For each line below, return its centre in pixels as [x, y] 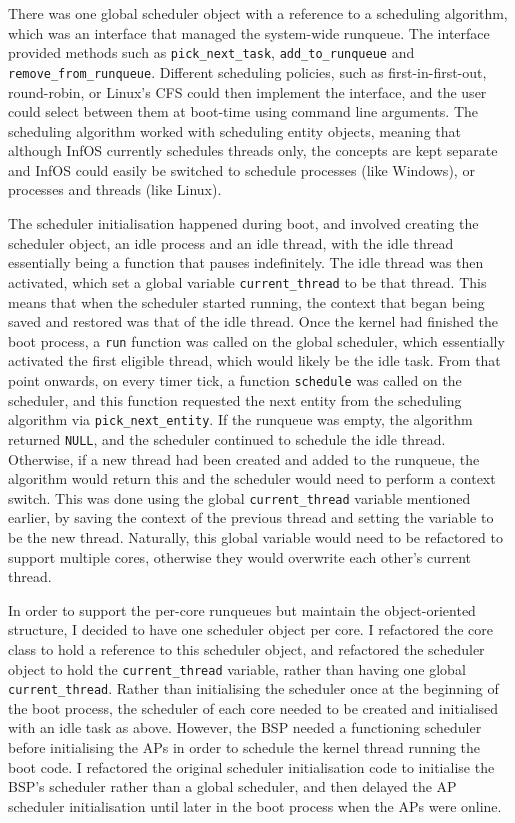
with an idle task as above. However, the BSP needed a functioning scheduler [245, 727]
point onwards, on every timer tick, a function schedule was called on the [235, 379]
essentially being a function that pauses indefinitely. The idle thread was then [246, 262]
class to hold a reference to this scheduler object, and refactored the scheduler [246, 648]
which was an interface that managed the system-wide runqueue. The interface [249, 32]
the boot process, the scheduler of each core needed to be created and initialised [253, 707]
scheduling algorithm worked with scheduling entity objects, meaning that [234, 130]
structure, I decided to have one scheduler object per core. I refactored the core [250, 629]
